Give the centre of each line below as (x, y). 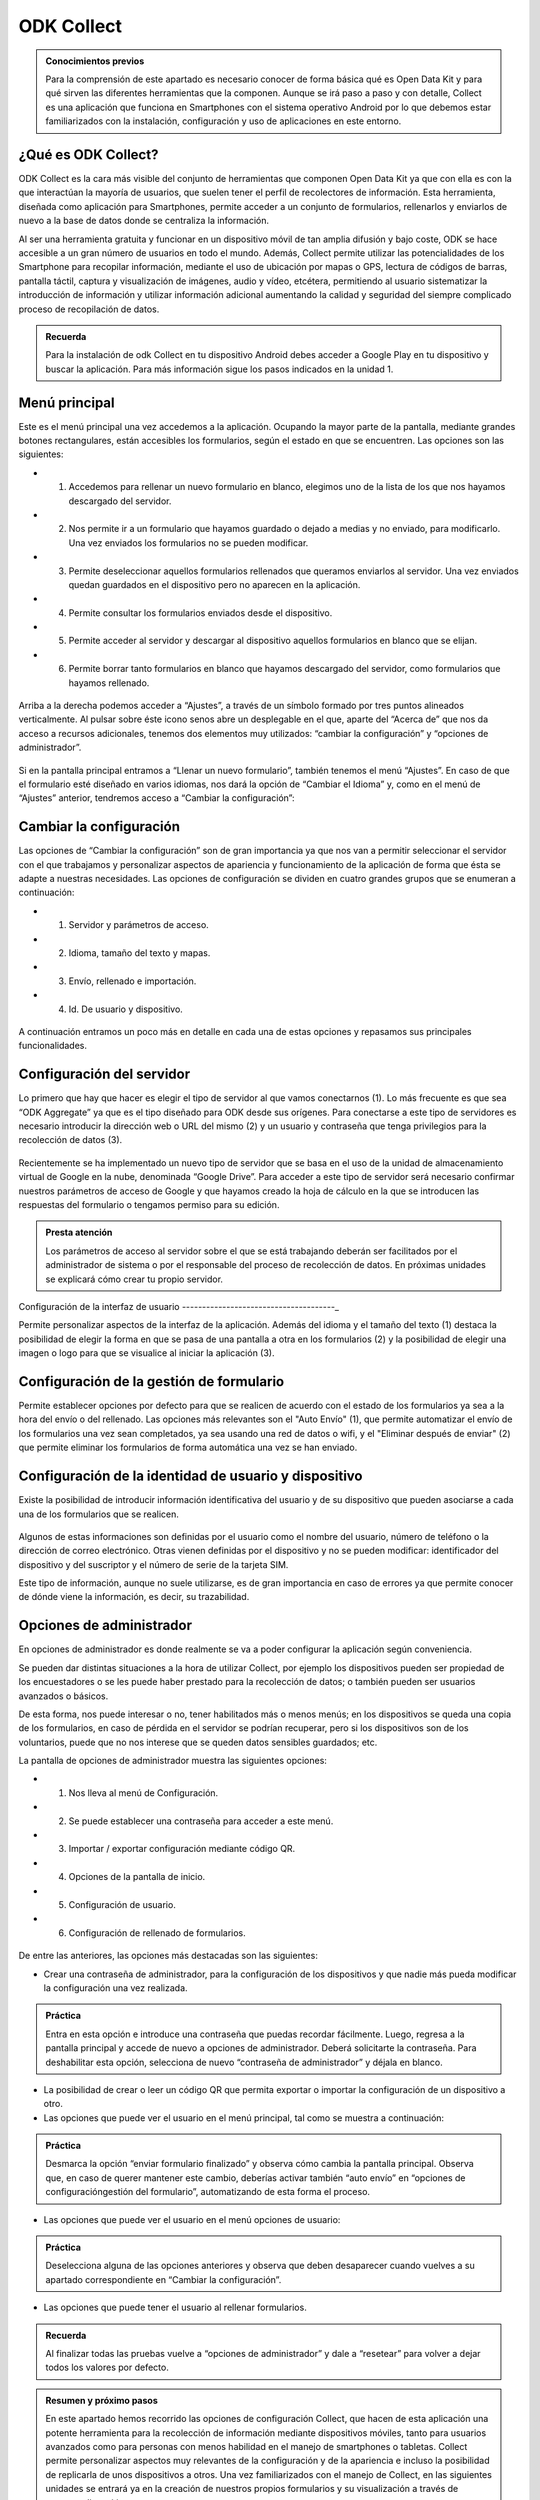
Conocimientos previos (95, 61)
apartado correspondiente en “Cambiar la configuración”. (163, 2279)
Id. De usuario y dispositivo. (126, 1009)
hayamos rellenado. (109, 682)
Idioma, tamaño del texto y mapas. (139, 953)
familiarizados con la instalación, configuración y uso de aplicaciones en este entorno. (223, 121)
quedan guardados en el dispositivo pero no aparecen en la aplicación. (214, 584)
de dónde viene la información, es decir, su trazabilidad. (134, 1597)
